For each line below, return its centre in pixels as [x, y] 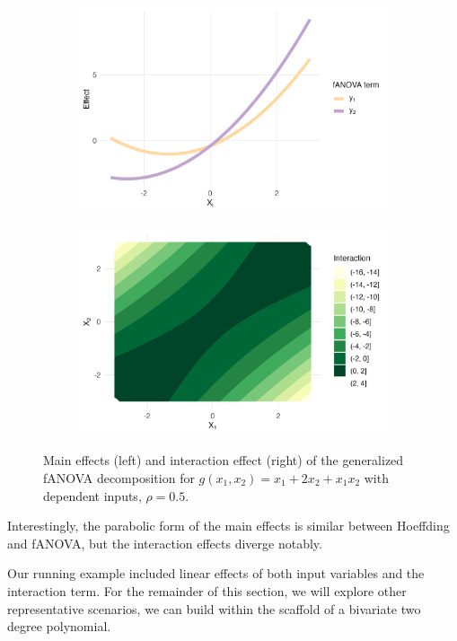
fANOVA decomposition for [119, 478]
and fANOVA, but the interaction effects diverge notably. [165, 543]
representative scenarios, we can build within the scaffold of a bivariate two [214, 608]
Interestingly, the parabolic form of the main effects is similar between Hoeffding [228, 526]
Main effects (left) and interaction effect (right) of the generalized [224, 460]
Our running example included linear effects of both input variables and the [216, 573]
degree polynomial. [59, 626]
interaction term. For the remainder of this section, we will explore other [207, 590]
